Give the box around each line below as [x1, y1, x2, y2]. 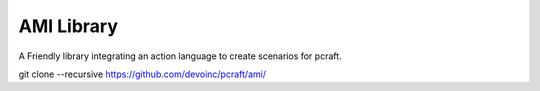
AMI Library [18, 15, 119, 37]
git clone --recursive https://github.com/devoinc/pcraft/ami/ [18, 68, 267, 80]
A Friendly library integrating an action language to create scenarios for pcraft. [18, 50, 342, 62]
